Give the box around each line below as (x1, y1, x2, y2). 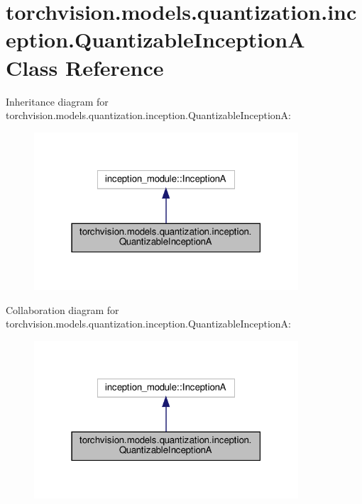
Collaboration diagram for (6, 302, 119, 317)
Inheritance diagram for (6, 94, 109, 108)
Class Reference (6, 52, 164, 82)
